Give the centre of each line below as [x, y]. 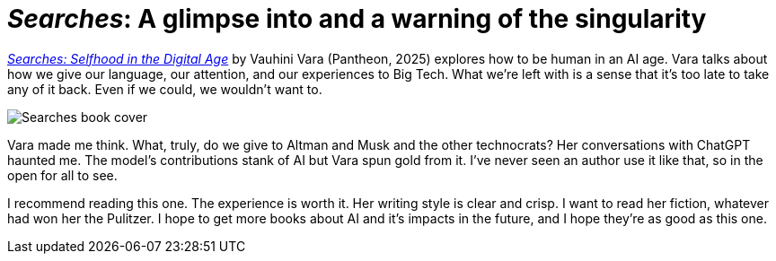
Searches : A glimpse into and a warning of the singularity [357, 19]
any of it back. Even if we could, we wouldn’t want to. [165, 89]
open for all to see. [62, 175]
